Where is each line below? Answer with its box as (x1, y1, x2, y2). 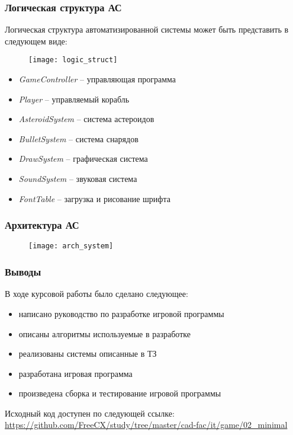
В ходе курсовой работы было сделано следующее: (5, 287, 188, 300)
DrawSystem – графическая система (18, 152, 148, 165)
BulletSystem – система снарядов (18, 132, 139, 145)
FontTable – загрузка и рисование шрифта (18, 192, 170, 204)
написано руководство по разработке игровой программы (18, 307, 224, 319)
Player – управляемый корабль (18, 92, 130, 105)
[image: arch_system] (28, 242, 114, 251)
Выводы (5, 264, 41, 279)
